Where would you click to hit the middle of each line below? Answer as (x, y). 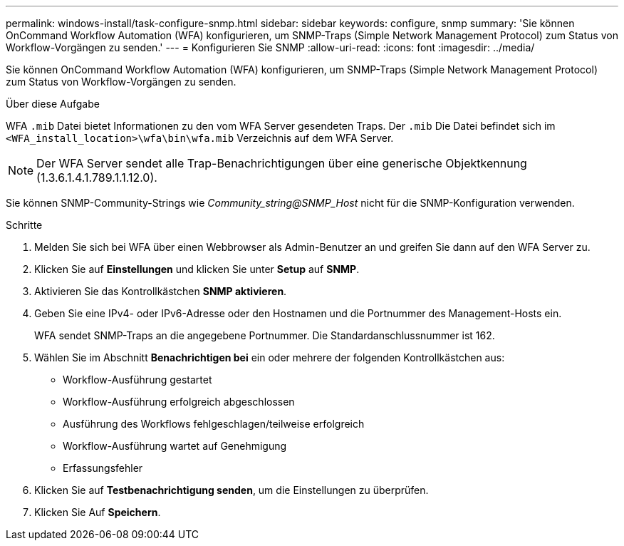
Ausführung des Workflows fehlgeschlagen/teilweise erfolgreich (214, 424)
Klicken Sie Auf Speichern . (98, 512)
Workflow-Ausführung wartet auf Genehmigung (175, 446)
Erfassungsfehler (103, 468)
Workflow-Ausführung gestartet (137, 380)
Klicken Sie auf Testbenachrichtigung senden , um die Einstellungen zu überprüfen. (232, 490)
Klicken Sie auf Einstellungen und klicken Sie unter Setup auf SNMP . (197, 269)
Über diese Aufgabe (53, 104)
